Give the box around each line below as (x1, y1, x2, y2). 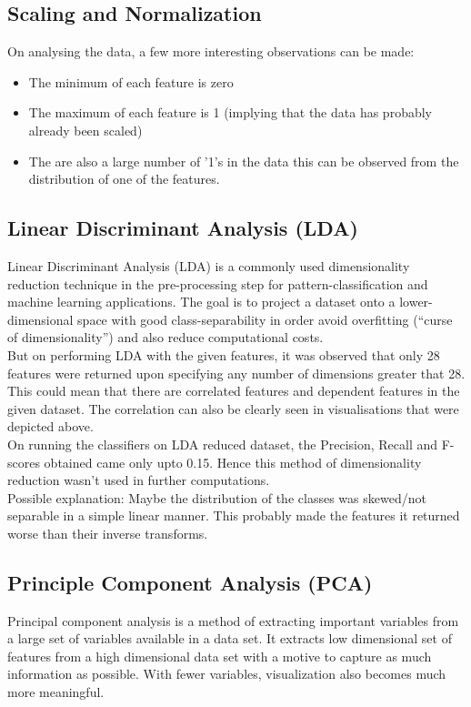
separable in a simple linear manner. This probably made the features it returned (7, 506, 460, 525)
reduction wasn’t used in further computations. (7, 470, 270, 490)
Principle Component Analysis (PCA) (7, 568, 373, 596)
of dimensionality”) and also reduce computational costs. (7, 328, 324, 347)
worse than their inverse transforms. (7, 523, 208, 542)
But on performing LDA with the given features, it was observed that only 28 (7, 345, 440, 364)
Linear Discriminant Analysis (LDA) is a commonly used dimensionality (7, 256, 410, 275)
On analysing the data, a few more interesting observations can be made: (7, 42, 415, 61)
